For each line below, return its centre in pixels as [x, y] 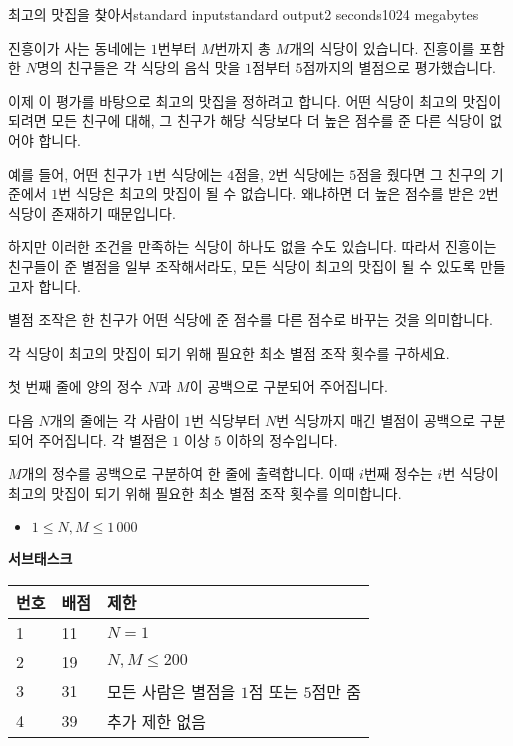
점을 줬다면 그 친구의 [421, 173]
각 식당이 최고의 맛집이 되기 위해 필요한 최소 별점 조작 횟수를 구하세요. [229, 352]
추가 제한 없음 [156, 721]
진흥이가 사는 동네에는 [77, 47]
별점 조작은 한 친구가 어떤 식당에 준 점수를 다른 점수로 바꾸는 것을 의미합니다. [250, 319]
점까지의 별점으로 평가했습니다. [399, 67]
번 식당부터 [226, 419]
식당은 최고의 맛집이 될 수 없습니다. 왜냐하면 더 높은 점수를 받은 [275, 193]
